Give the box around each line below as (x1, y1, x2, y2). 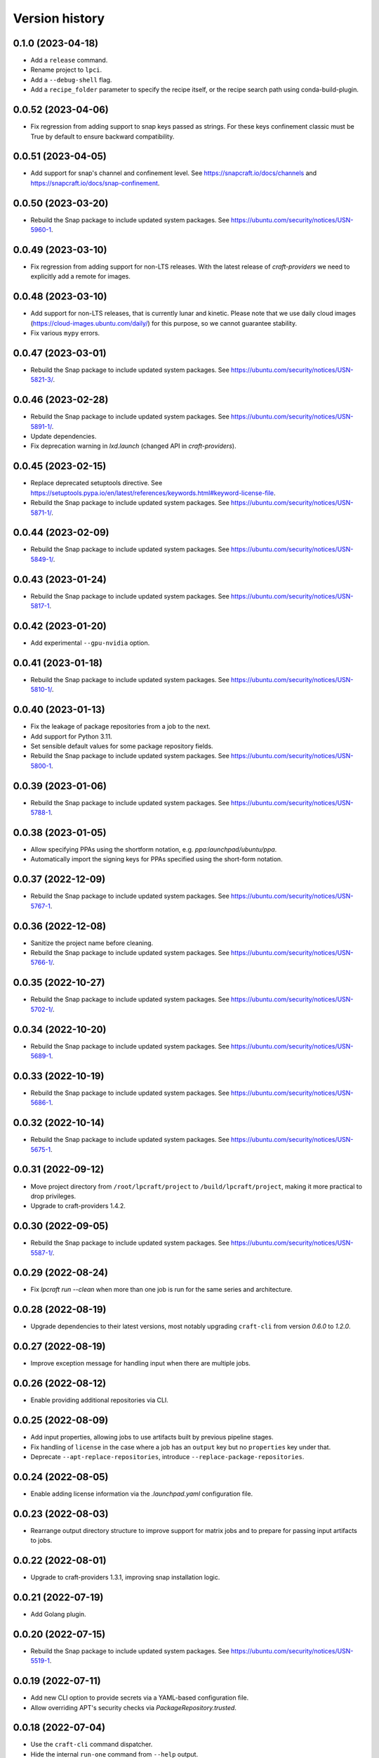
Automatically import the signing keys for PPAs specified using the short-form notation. (30, 855, 284, 864)
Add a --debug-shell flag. (30, 75, 112, 84)
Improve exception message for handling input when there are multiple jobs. (30, 1359, 251, 1368)
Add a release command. (30, 56, 108, 65)
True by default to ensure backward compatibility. (30, 132, 175, 141)
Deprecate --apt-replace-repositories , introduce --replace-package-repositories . (30, 1452, 305, 1461)
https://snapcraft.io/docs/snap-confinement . (30, 179, 160, 187)
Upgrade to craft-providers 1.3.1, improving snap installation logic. (30, 1573, 220, 1581)
